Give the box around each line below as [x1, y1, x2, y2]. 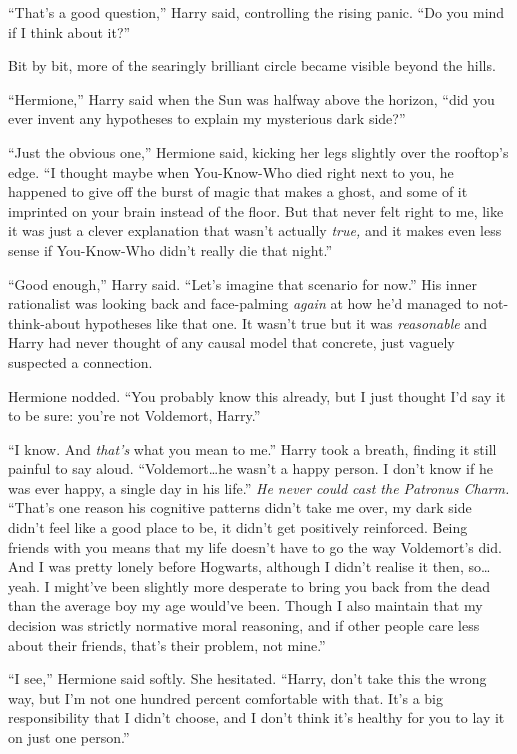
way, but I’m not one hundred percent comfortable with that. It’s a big [8, 687, 443, 708]
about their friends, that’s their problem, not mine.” [8, 634, 326, 655]
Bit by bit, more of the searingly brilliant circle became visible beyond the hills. [8, 55, 496, 76]
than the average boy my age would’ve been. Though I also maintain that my [8, 595, 483, 616]
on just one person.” [8, 727, 130, 747]
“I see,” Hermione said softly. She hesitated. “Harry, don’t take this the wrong [8, 668, 487, 689]
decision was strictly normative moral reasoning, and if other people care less [8, 615, 480, 636]
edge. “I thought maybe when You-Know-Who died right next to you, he [8, 161, 454, 182]
